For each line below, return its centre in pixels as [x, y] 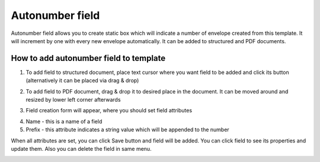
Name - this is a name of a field [64, 121]
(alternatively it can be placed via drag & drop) [82, 80]
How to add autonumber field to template [88, 58]
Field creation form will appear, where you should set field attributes [109, 111]
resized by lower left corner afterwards [73, 100]
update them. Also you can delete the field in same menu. [81, 148]
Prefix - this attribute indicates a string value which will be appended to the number [127, 129]
